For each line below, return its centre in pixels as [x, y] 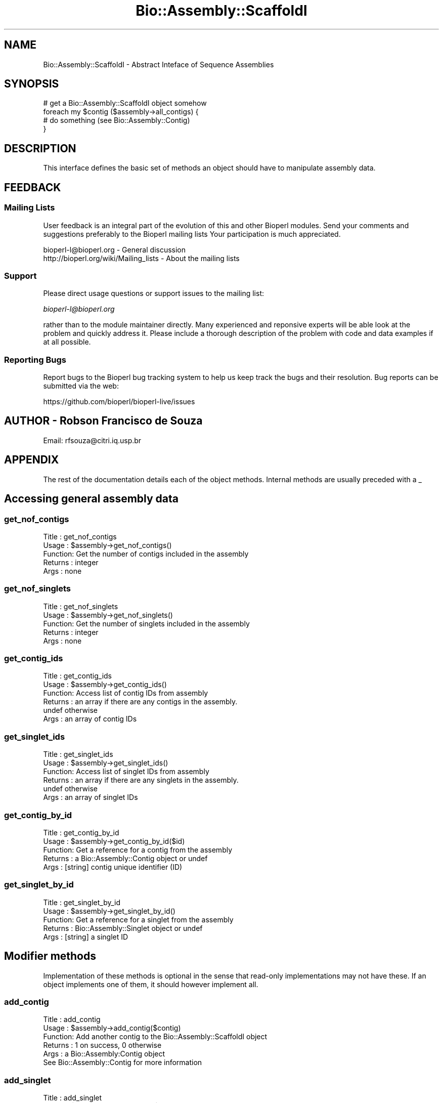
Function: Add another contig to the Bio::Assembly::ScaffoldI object [155, 1037]
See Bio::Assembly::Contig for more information [123, 1063]
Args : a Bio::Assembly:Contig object [104, 1054]
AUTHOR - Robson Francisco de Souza [103, 421]
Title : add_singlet [73, 1098]
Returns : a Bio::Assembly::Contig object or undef [125, 858]
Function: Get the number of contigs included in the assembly [146, 554]
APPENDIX [32, 460]
